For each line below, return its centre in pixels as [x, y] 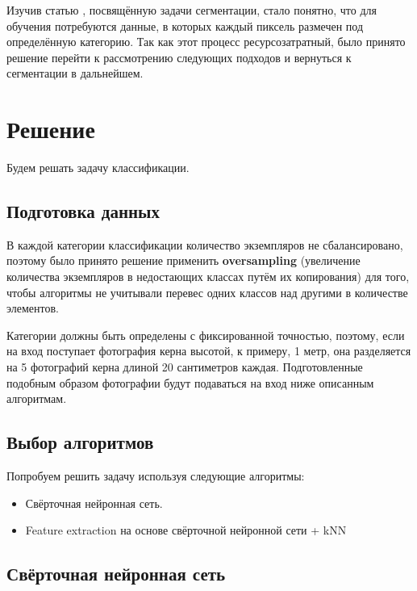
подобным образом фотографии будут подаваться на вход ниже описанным [190, 382]
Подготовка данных [83, 211]
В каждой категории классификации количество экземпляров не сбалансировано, [205, 244]
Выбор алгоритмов [80, 442]
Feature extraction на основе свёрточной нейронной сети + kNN [186, 530]
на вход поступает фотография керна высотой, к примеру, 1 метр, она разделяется [209, 351]
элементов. [33, 308]
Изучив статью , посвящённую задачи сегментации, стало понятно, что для [192, 10]
